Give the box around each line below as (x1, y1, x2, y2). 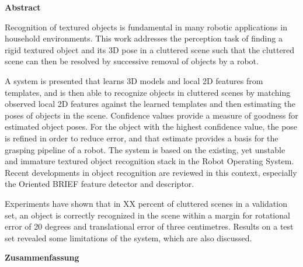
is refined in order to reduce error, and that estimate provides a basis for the (5, 131, 278, 144)
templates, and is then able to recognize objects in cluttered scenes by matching (5, 86, 291, 98)
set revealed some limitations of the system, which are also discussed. (5, 231, 252, 244)
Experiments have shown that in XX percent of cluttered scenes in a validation (5, 197, 287, 209)
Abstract (5, 1, 41, 13)
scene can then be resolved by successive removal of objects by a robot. (5, 55, 259, 67)
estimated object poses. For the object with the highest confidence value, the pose (5, 120, 298, 133)
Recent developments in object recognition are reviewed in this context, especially (5, 166, 297, 178)
